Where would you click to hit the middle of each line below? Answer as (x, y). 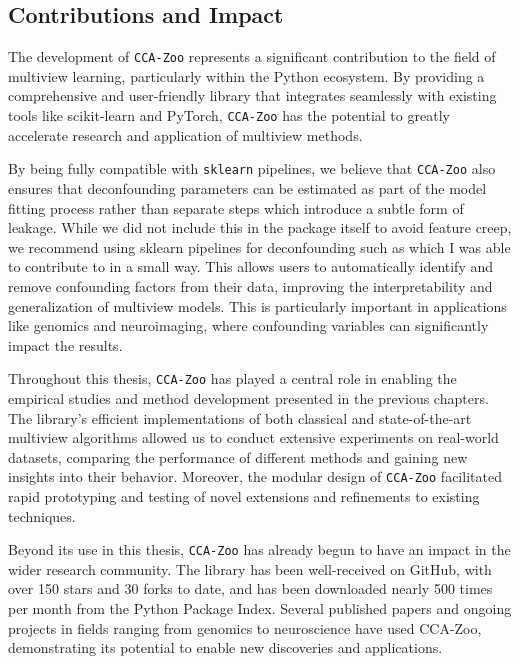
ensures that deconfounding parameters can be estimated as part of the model (247, 187)
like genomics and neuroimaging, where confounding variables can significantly (248, 325)
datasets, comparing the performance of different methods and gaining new (238, 456)
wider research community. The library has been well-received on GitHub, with (250, 568)
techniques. (42, 515)
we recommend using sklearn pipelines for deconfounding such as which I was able (259, 246)
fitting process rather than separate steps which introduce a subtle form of (236, 207)
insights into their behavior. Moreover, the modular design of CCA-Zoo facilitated (255, 476)
